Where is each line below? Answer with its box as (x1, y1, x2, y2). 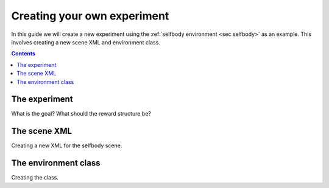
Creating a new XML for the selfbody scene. (11, 142, 122, 149)
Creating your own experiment (11, 9, 169, 23)
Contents (11, 50, 36, 57)
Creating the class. (11, 174, 59, 181)
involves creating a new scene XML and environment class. (11, 38, 161, 46)
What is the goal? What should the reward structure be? (11, 110, 152, 117)
